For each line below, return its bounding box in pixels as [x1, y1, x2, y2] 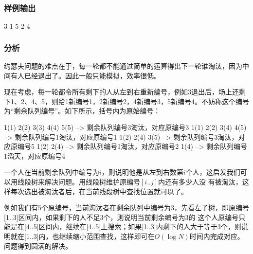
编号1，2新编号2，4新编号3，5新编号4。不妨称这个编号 [75, 96, 249, 106]
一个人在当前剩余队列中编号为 [4, 167, 99, 177]
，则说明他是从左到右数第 [101, 167, 183, 177]
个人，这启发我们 [185, 167, 240, 177]
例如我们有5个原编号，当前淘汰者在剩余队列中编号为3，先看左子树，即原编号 [4, 202, 249, 213]
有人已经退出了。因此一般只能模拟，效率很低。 [10, 70, 161, 80]
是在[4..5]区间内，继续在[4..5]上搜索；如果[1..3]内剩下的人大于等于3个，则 [10, 221, 241, 232]
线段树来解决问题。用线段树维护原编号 [17, 176, 140, 186]
